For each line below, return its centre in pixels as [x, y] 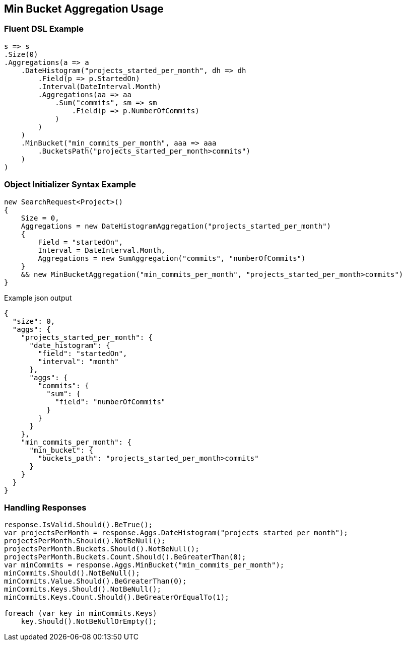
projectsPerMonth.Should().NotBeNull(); [85, 541]
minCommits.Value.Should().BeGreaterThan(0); [95, 581]
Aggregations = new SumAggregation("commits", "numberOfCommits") [172, 258]
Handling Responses [45, 507]
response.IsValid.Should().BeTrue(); [79, 525]
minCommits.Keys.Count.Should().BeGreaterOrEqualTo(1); [117, 597]
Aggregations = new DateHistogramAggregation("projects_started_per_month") [176, 226]
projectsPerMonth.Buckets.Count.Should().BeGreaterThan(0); [125, 557]
